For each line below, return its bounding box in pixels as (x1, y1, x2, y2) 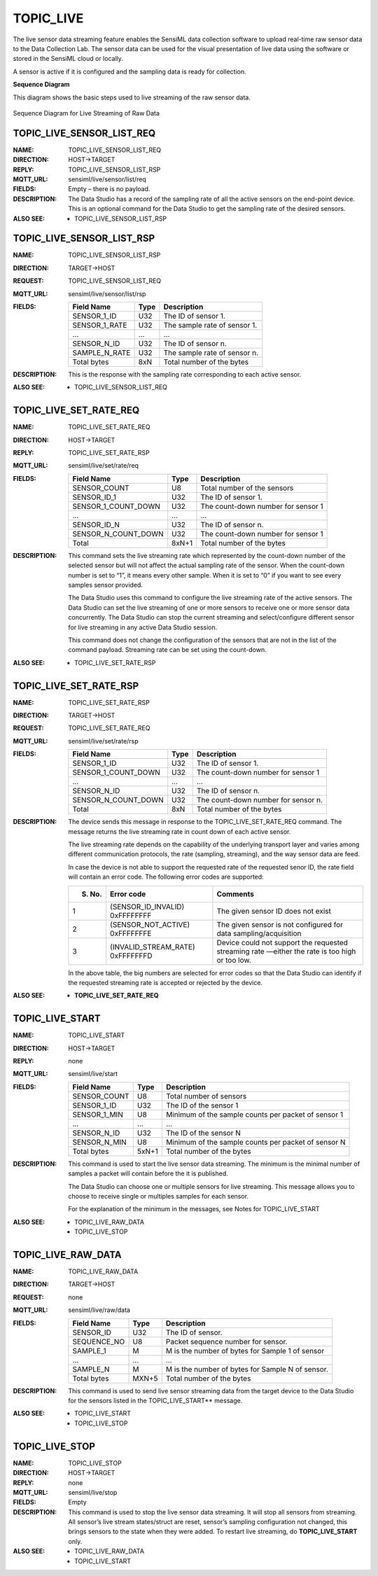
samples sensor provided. (68, 581, 143, 590)
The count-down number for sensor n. (196, 795, 323, 805)
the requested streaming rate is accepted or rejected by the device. (68, 978, 262, 986)
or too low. (216, 955, 251, 965)
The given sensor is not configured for (216, 919, 343, 929)
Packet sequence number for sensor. (165, 1337, 288, 1346)
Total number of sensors (165, 1091, 247, 1101)
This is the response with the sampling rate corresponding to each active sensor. (68, 370, 302, 378)
